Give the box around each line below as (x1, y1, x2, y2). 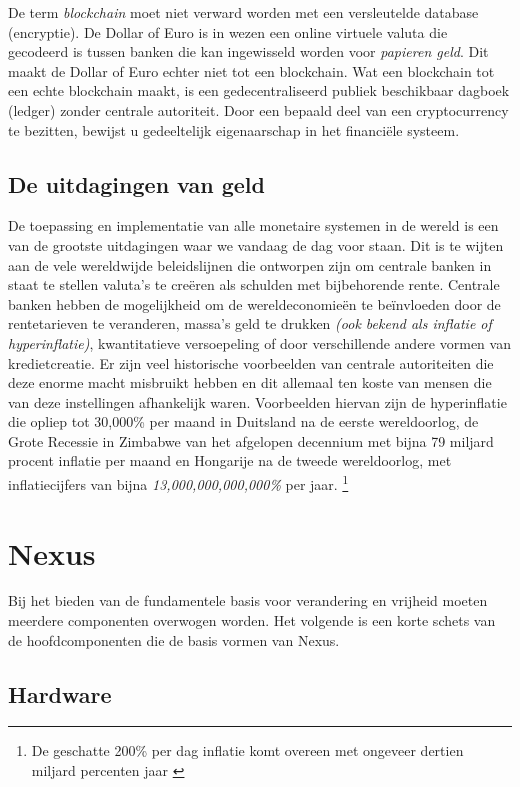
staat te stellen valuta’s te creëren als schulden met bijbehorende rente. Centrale (8, 274, 500, 295)
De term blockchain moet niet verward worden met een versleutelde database (8, 2, 479, 22)
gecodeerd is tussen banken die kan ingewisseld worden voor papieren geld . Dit (8, 41, 489, 62)
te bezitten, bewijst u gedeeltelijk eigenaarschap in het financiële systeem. (8, 119, 460, 140)
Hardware (8, 678, 112, 709)
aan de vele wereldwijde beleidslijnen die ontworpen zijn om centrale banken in (8, 254, 492, 275)
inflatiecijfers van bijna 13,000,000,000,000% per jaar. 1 (8, 471, 349, 494)
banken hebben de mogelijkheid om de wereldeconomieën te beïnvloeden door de (8, 293, 501, 314)
